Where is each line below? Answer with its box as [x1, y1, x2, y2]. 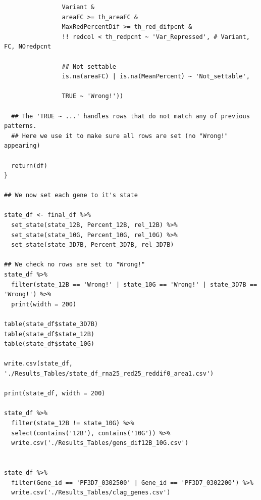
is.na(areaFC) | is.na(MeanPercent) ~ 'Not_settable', [62, 73, 250, 80]
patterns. [4, 122, 37, 130]
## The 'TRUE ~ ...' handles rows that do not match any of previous [11, 112, 250, 120]
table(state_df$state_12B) [4, 330, 94, 338]
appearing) [4, 142, 40, 150]
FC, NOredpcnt [4, 43, 51, 51]
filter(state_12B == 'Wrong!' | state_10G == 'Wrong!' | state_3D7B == [11, 281, 257, 288]
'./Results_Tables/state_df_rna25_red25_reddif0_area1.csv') [4, 370, 214, 377]
